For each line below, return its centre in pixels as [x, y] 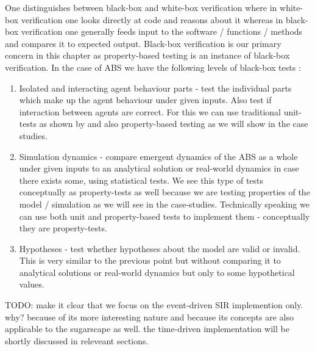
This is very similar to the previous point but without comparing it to [150, 260]
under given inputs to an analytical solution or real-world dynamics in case [159, 168]
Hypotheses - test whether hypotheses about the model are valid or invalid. [160, 248]
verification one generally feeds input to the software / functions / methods [162, 31]
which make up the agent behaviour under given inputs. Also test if [145, 100]
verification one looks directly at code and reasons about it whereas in [152, 19]
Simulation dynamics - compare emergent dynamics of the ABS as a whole [158, 156]
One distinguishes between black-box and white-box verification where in [141, 7]
